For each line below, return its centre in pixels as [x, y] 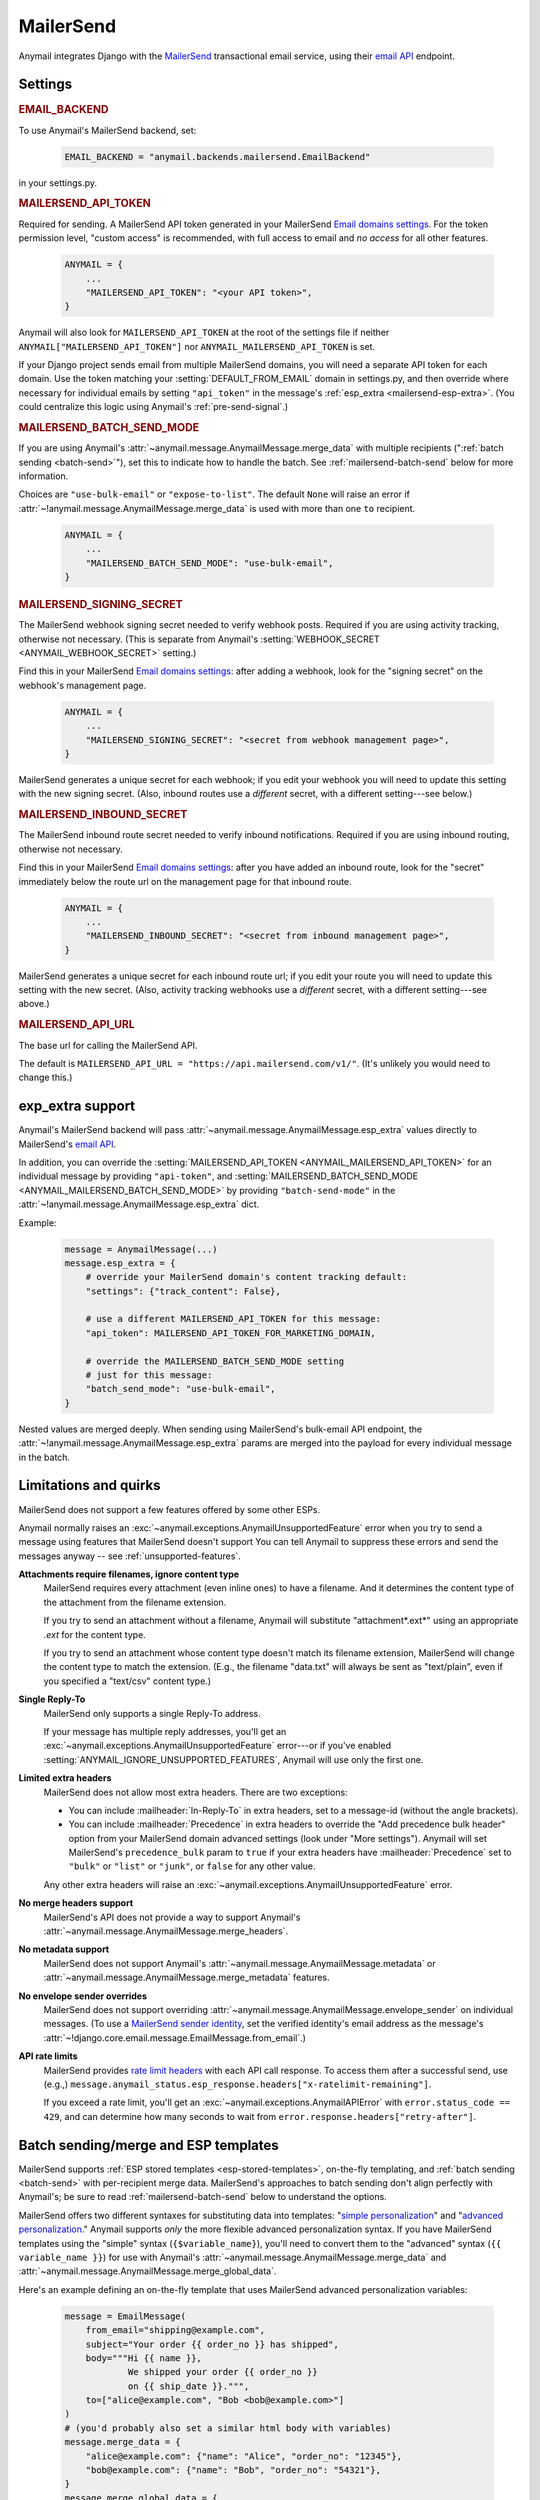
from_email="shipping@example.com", [175, 2330]
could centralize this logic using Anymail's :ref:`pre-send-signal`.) [153, 407]
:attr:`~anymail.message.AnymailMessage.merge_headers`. [166, 1931]
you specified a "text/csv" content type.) [127, 1681]
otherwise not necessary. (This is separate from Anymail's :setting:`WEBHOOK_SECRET [199, 639]
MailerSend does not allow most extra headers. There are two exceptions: [196, 1792]
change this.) [45, 1077]
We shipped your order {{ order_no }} [223, 2372]
